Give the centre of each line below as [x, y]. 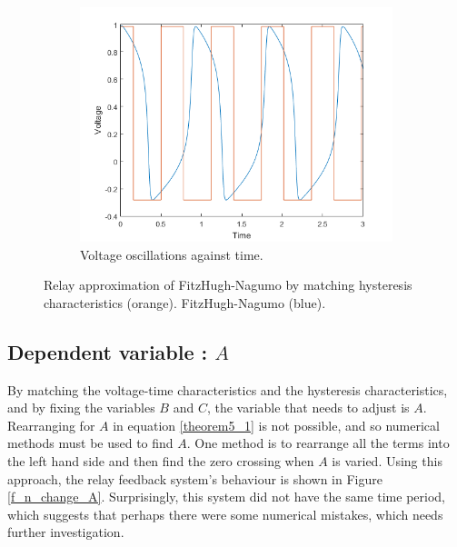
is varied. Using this [387, 460]
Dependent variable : [108, 351]
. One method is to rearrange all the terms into [318, 443]
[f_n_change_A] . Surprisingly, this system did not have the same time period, [226, 497]
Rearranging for [51, 425]
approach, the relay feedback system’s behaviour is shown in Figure [195, 478]
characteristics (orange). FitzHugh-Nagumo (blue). [185, 302]
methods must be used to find [90, 443]
